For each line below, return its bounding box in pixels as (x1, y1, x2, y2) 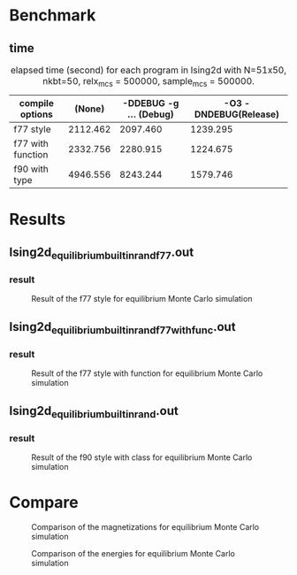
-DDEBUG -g (122, 97, 179, 110)
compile (19, 97, 55, 110)
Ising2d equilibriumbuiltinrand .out (9, 403, 179, 420)
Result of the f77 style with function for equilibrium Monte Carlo (31, 368, 263, 379)
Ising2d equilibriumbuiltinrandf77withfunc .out (9, 319, 236, 336)
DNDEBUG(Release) (194, 108, 280, 120)
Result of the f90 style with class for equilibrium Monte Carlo (31, 452, 253, 463)
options (19, 108, 53, 120)
